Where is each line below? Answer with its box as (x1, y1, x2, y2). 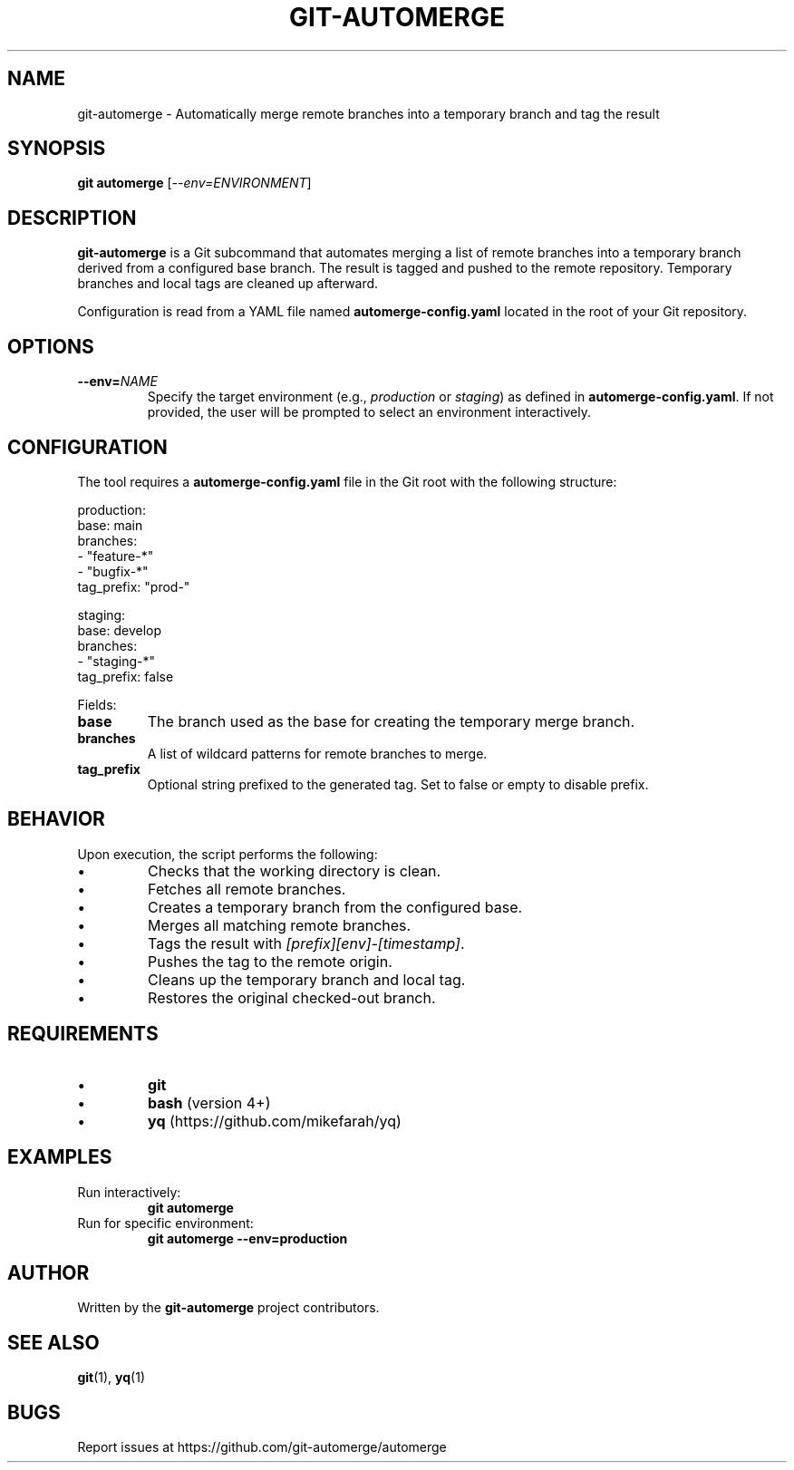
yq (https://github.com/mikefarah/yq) (148, 1111, 402, 1130)
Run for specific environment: (77, 1214, 254, 1231)
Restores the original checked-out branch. (148, 988, 436, 1007)
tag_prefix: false (77, 668, 174, 684)
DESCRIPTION (7, 206, 137, 229)
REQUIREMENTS (7, 1022, 159, 1046)
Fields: (77, 696, 117, 712)
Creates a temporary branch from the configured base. (148, 897, 523, 916)
